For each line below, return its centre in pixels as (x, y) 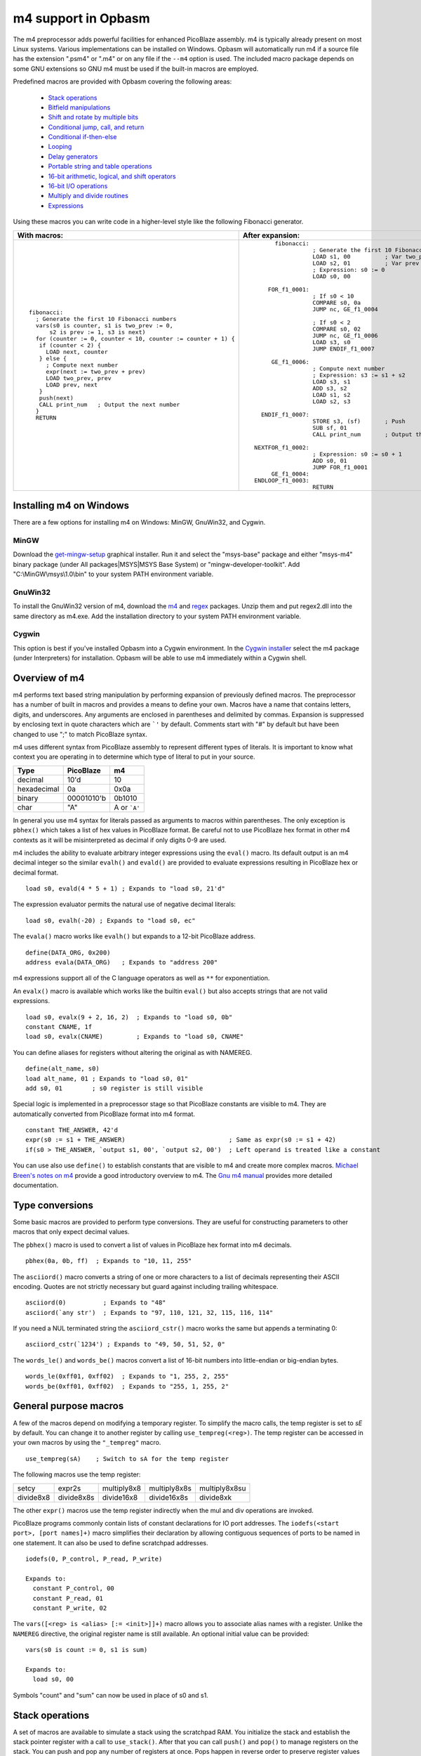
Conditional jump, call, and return (96, 127)
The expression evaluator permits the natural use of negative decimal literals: (125, 904)
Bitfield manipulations (79, 107)
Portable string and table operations (100, 166)
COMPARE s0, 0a (337, 302)
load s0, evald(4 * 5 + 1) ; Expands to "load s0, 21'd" (126, 889)
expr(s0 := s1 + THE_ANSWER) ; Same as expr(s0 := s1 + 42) (181, 1140)
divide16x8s (168, 1498)
